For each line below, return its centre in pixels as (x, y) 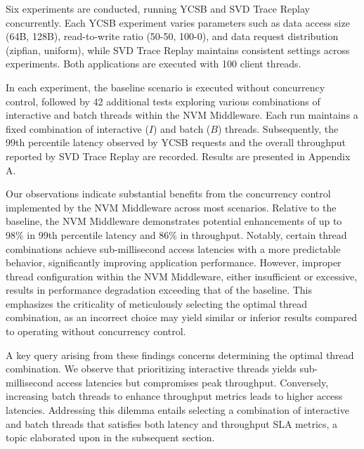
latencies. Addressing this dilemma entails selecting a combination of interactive (177, 410)
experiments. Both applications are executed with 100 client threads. (154, 64)
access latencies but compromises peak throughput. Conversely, (193, 382)
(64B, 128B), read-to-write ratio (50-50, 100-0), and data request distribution (172, 36)
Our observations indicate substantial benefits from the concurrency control (168, 194)
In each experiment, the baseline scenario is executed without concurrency (165, 87)
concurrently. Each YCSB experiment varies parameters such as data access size (178, 22)
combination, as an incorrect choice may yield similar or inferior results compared (181, 317)
